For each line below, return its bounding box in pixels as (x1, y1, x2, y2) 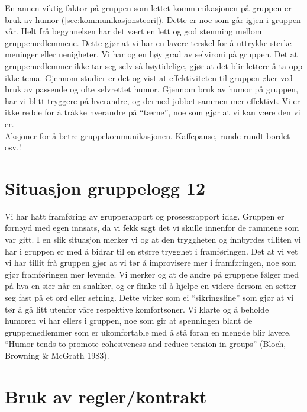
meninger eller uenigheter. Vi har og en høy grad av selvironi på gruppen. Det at (5, 48, 298, 60)
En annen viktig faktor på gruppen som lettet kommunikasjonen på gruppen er (5, 2, 292, 14)
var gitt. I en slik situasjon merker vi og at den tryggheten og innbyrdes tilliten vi (5, 233, 301, 246)
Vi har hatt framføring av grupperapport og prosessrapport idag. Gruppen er (5, 210, 285, 222)
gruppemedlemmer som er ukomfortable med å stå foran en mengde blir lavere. (5, 326, 292, 338)
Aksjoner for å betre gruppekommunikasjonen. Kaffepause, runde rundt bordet (5, 129, 290, 141)
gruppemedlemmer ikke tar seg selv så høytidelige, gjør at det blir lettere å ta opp (5, 59, 303, 72)
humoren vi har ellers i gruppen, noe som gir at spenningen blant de (5, 314, 253, 327)
